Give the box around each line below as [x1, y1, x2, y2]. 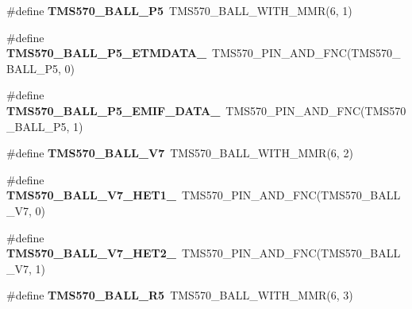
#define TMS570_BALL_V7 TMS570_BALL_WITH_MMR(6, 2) [6, 145, 353, 161]
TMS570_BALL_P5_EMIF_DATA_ [6, 102, 221, 118]
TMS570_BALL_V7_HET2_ [6, 245, 176, 261]
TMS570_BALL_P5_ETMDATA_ [6, 44, 207, 61]
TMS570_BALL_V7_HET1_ [6, 187, 176, 203]
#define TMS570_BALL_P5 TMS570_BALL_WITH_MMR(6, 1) [6, 2, 352, 18]
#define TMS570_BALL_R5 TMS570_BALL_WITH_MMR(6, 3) [6, 287, 353, 303]
